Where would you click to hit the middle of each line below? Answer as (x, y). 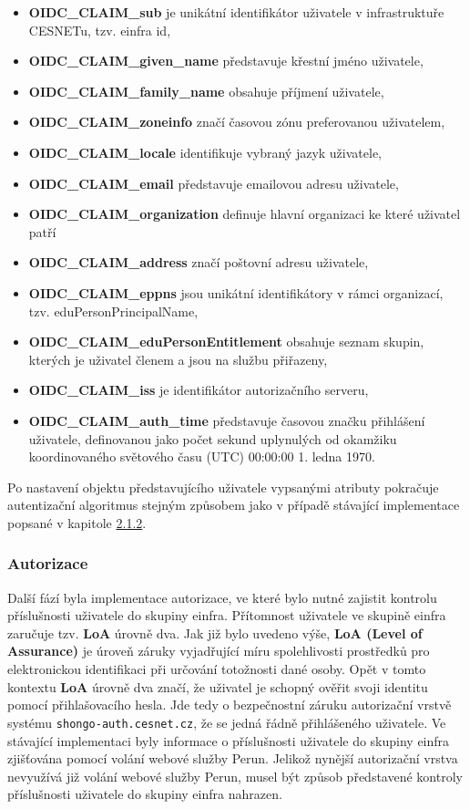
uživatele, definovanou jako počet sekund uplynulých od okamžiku (213, 438)
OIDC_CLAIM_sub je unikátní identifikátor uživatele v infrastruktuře (236, 12)
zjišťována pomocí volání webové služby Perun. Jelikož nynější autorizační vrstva (233, 758)
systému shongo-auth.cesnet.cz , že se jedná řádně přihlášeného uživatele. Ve (227, 722)
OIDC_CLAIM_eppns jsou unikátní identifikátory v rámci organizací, (236, 292)
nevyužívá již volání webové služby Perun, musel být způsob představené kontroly (235, 776)
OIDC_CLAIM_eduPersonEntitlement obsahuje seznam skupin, (226, 342)
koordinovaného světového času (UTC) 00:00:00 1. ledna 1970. (202, 456)
